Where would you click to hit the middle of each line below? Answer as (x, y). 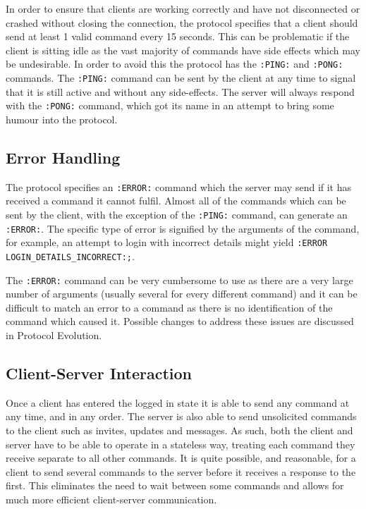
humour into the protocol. (62, 119)
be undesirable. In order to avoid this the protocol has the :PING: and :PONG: (175, 64)
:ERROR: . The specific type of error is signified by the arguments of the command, (183, 228)
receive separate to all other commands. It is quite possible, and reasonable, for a (181, 458)
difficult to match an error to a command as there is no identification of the (169, 307)
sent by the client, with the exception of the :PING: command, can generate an (177, 214)
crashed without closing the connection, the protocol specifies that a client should (182, 22)
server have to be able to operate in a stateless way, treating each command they (181, 444)
